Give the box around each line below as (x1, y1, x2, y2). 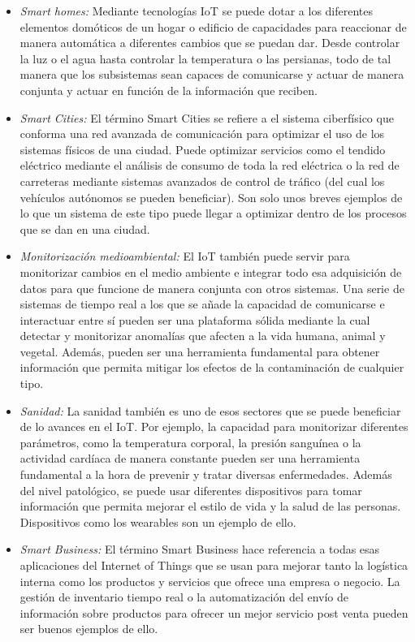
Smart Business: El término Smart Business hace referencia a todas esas (19, 541, 380, 558)
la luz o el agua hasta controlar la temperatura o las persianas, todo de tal (19, 50, 391, 67)
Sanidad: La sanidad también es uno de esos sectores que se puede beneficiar (19, 402, 401, 419)
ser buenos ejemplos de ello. (19, 620, 158, 637)
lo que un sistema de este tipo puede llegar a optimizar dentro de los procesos (19, 205, 407, 222)
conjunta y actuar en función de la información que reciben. (19, 81, 318, 98)
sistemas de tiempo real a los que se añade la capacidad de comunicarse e (19, 295, 385, 312)
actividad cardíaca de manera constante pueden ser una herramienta (19, 450, 361, 467)
